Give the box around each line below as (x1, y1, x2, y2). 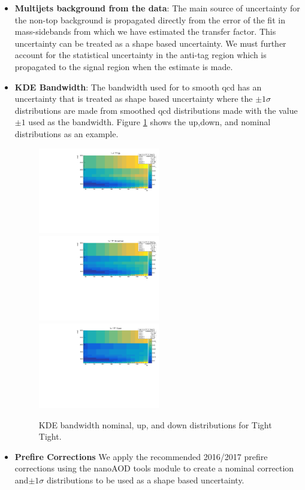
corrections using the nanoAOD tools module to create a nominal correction (14, 462, 294, 474)
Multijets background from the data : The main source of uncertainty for (14, 2, 300, 14)
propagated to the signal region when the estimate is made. (14, 60, 233, 72)
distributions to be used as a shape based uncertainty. (46, 473, 244, 486)
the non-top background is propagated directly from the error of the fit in (14, 13, 285, 26)
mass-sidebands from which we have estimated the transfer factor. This (14, 25, 276, 38)
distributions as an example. (14, 127, 119, 140)
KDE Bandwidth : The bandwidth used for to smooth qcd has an (14, 80, 262, 93)
